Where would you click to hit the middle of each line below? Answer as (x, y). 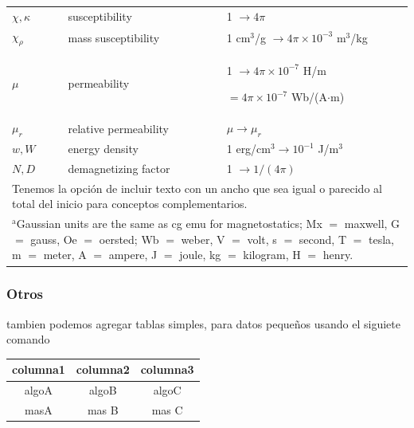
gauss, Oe (54, 239)
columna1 (39, 369)
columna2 (103, 369)
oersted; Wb (129, 239)
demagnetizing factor (119, 168)
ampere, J (133, 255)
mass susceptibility (114, 37)
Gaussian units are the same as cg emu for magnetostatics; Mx (169, 224)
